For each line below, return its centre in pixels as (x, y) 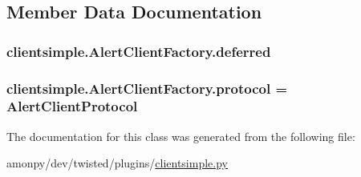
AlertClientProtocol (72, 106)
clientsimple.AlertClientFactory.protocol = (147, 88)
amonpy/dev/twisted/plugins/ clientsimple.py (117, 163)
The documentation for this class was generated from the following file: (181, 136)
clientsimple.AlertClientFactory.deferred (139, 51)
